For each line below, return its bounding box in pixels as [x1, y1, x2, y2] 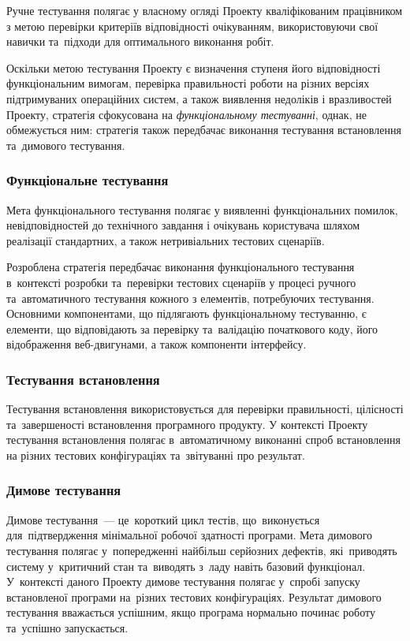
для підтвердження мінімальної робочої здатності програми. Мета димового [6, 527, 373, 543]
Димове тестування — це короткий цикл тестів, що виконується [6, 511, 320, 527]
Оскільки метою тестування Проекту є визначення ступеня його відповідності [6, 59, 381, 76]
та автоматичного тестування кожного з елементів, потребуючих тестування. [6, 289, 375, 306]
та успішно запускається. [6, 619, 129, 635]
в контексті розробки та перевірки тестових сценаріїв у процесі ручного [6, 274, 356, 290]
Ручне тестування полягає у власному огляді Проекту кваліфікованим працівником [6, 2, 403, 18]
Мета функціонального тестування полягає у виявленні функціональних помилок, [6, 201, 398, 218]
